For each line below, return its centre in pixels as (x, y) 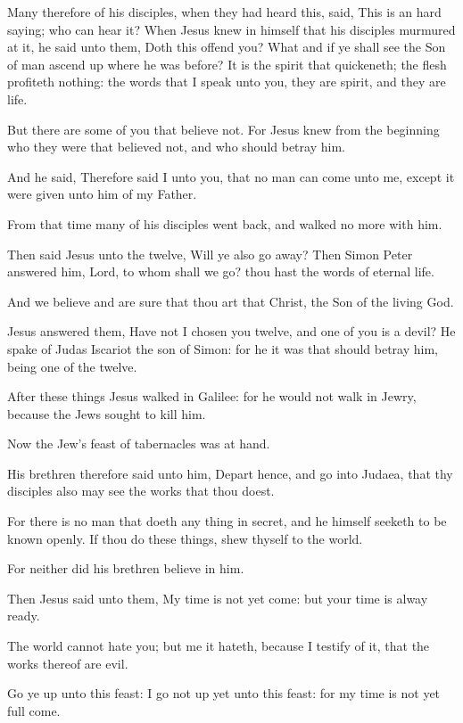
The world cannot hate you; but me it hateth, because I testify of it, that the (219, 646)
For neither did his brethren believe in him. (126, 568)
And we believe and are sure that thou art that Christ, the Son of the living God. (231, 301)
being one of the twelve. (72, 366)
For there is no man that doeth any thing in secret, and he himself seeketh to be (227, 521)
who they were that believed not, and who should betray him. (176, 147)
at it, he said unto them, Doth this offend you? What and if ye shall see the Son (227, 47)
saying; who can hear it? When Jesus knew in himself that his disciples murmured (231, 29)
